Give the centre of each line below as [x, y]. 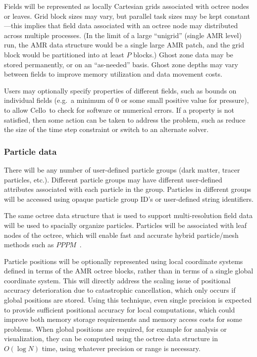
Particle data [30, 151]
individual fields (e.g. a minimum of [59, 100]
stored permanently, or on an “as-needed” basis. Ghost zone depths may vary [121, 64]
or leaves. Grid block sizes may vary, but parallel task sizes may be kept [113, 16]
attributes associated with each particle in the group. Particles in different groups [128, 189]
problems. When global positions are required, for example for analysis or [115, 329]
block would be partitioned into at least [64, 54]
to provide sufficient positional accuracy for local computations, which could [120, 309]
